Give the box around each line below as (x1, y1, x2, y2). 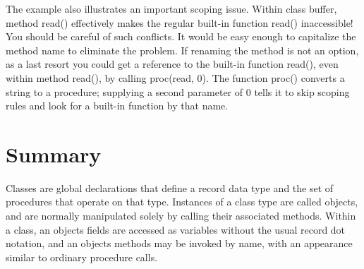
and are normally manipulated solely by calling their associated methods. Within (6, 208, 356, 223)
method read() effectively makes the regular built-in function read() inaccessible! (6, 15, 353, 30)
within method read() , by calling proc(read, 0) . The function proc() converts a (6, 70, 345, 85)
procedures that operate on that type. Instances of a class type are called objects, (6, 194, 358, 209)
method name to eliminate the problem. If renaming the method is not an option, (6, 42, 359, 57)
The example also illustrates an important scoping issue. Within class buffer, (6, 1, 337, 16)
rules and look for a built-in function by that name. (6, 98, 229, 113)
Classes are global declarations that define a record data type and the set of (6, 180, 334, 195)
